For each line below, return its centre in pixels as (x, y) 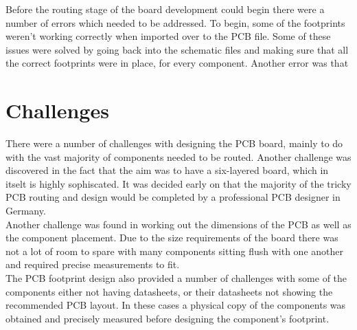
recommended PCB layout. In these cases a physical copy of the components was (176, 305)
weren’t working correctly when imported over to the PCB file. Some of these (168, 36)
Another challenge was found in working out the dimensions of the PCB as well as (178, 224)
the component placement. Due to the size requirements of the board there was (172, 238)
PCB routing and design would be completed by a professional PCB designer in (173, 197)
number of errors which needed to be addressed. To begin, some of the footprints (175, 22)
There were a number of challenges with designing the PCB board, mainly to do (174, 143)
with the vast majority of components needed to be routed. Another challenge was (178, 156)
